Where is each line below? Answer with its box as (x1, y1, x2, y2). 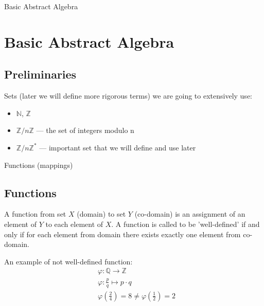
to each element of (45, 218, 103, 229)
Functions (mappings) (4, 159, 73, 170)
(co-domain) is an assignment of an (134, 208, 245, 219)
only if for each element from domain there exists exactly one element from (4, 228, 241, 239)
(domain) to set (77, 208, 126, 219)
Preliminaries (4, 66, 77, 82)
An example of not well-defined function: (4, 256, 133, 266)
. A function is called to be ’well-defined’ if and (111, 218, 260, 229)
